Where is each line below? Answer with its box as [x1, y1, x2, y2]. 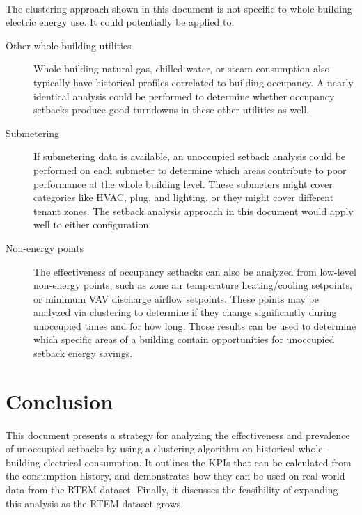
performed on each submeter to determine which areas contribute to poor [33, 162, 347, 177]
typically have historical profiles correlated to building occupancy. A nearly [33, 74, 354, 89]
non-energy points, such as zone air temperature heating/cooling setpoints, [33, 278, 352, 292]
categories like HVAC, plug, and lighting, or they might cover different [33, 190, 334, 205]
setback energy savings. [33, 346, 133, 360]
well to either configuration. [33, 217, 152, 232]
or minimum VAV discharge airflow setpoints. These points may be [33, 291, 319, 306]
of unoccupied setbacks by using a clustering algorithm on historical [6, 441, 295, 456]
